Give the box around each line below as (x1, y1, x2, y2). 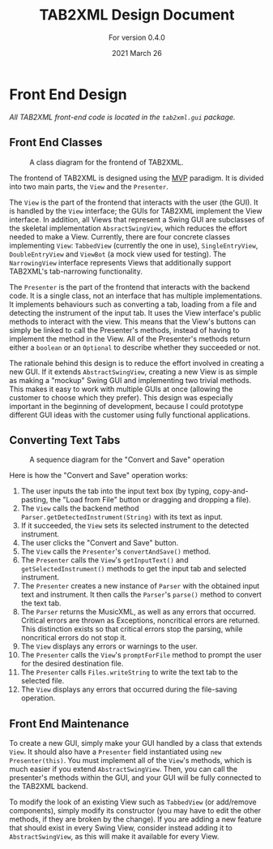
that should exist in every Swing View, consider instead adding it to (9, 823, 233, 833)
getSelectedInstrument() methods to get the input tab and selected (20, 564, 246, 574)
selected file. (20, 676, 65, 686)
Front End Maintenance (9, 717, 130, 730)
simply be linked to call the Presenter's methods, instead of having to (9, 325, 240, 334)
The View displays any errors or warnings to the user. (20, 641, 198, 651)
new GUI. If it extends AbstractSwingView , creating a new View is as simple (9, 367, 258, 377)
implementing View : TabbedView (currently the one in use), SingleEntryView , (9, 240, 258, 250)
